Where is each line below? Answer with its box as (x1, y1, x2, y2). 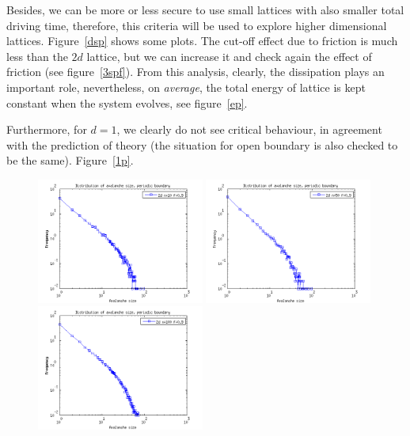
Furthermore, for (6, 121, 87, 138)
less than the (6, 47, 68, 64)
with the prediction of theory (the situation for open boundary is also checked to (6, 136, 398, 153)
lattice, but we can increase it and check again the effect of (86, 47, 372, 64)
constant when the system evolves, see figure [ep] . (6, 94, 248, 111)
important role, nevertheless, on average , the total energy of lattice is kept (6, 78, 366, 95)
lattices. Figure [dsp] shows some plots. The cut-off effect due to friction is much (6, 32, 398, 49)
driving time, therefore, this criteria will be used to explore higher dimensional (6, 17, 387, 33)
